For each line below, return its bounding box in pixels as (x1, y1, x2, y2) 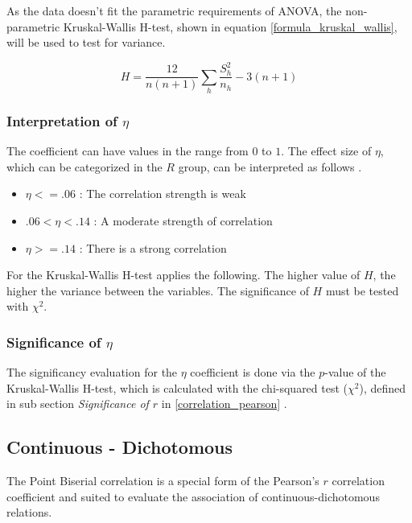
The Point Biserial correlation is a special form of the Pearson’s (6, 472, 319, 489)
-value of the (324, 364, 386, 381)
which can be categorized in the (6, 158, 163, 175)
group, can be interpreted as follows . (178, 158, 362, 175)
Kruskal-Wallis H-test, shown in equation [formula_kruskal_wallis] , (63, 18, 398, 35)
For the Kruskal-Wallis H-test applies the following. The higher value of (6, 266, 360, 283)
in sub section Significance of (6, 395, 149, 412)
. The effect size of (281, 142, 372, 159)
